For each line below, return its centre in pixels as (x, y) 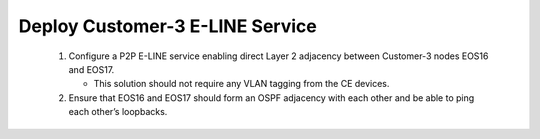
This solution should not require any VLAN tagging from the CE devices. (241, 84)
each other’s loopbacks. (118, 112)
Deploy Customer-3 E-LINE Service (167, 26)
